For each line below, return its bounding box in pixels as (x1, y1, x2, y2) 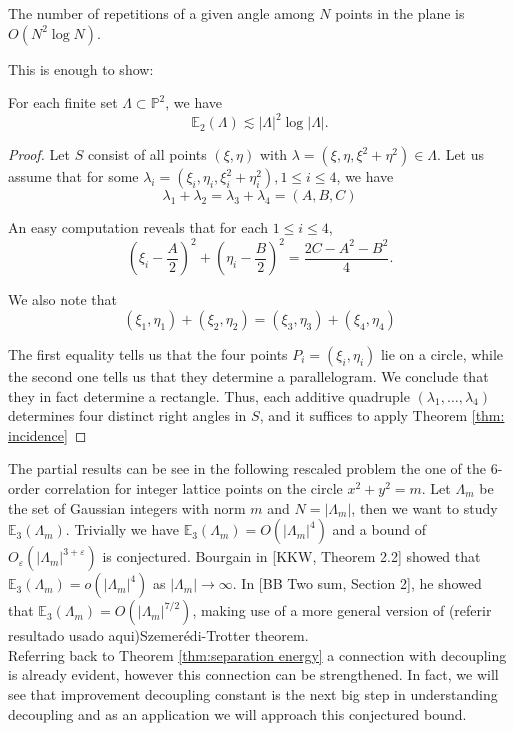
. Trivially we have (65, 519, 180, 540)
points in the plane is (335, 3, 465, 23)
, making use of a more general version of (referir (192, 600, 492, 621)
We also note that (8, 289, 117, 310)
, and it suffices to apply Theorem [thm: (259, 405, 505, 426)
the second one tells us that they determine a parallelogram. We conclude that (8, 365, 489, 386)
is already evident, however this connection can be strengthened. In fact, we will (8, 664, 499, 685)
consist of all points (87, 144, 207, 165)
